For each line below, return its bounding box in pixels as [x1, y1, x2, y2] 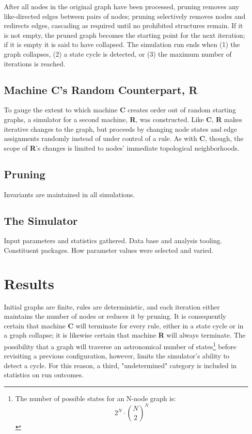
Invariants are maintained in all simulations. [4, 189, 135, 199]
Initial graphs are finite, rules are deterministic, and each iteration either [4, 301, 220, 311]
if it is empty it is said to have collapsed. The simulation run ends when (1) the [4, 39, 240, 49]
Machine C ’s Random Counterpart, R [4, 82, 198, 97]
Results [4, 273, 54, 293]
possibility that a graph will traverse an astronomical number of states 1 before [4, 340, 236, 351]
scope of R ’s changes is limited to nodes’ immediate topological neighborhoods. [4, 142, 239, 153]
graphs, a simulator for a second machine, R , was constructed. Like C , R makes [4, 114, 242, 124]
